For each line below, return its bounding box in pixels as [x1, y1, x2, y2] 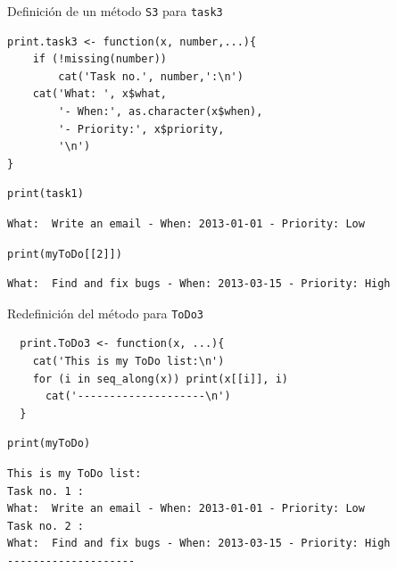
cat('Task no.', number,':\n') [58, 70, 244, 83]
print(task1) [7, 187, 84, 201]
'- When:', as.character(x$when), [58, 105, 263, 119]
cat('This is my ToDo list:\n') [32, 355, 225, 368]
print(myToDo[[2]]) [7, 247, 122, 260]
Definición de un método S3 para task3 [7, 2, 223, 20]
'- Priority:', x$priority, [58, 122, 225, 136]
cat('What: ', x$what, [32, 87, 167, 101]
